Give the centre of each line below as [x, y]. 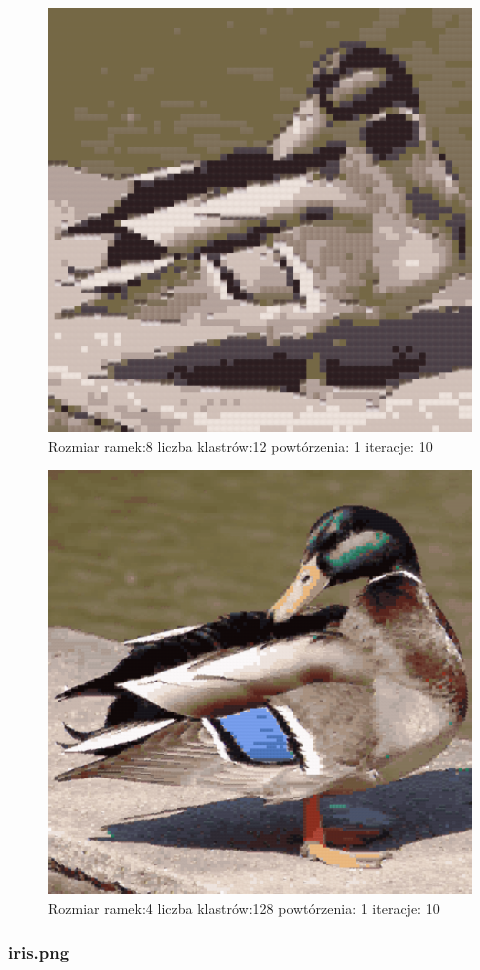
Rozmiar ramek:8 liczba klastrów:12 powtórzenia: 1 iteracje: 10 [240, 445]
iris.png [39, 952]
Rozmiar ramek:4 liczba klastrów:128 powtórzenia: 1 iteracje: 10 [244, 907]
